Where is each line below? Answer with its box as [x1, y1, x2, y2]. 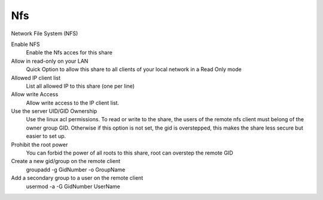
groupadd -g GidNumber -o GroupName [26, 166, 126, 173]
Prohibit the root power [11, 141, 68, 148]
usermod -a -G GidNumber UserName [26, 183, 121, 190]
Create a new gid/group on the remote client [11, 158, 121, 165]
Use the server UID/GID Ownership [11, 107, 97, 115]
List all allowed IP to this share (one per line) [26, 82, 135, 90]
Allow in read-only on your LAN [11, 57, 89, 64]
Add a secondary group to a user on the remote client [11, 174, 144, 181]
